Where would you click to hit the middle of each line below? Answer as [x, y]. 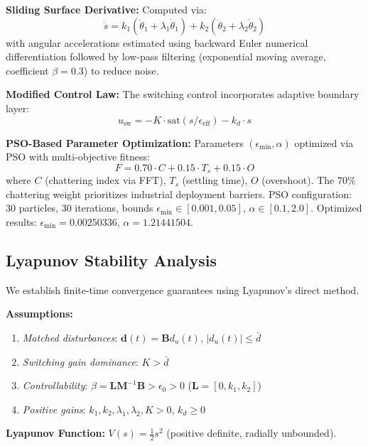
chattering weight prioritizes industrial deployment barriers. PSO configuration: [179, 194]
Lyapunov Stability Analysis [111, 260]
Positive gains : [54, 409]
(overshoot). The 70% [309, 180]
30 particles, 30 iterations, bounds [80, 208]
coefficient [27, 70]
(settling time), [215, 180]
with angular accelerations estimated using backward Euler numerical [157, 42]
